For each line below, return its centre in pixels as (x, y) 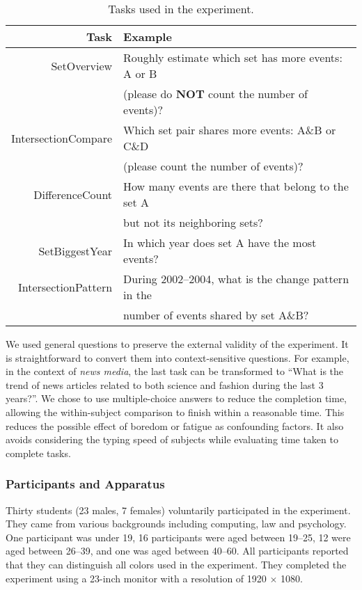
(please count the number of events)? (213, 166)
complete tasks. (38, 453)
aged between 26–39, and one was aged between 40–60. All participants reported (177, 551)
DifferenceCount (73, 194)
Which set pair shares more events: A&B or (230, 130)
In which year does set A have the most (220, 242)
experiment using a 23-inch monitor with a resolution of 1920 (136, 578)
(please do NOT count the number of (215, 94)
